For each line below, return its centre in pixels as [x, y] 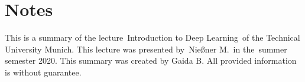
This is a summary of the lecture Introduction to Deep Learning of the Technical [152, 37]
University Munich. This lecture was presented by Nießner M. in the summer [146, 49]
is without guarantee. [43, 72]
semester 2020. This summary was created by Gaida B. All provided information [151, 60]
